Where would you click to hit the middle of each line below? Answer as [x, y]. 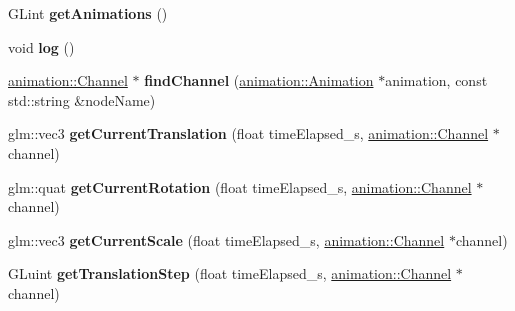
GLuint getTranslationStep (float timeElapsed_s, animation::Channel [230, 273]
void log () [41, 46]
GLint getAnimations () [88, 13]
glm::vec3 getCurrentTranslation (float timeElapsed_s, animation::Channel [248, 133]
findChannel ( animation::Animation [259, 80]
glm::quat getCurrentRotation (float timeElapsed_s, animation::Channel [240, 186]
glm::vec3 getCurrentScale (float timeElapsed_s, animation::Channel [226, 239]
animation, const [436, 80]
